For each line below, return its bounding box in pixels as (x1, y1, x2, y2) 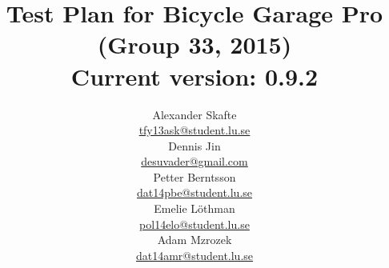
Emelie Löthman (154, 200, 235, 217)
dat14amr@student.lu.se (135, 246, 254, 263)
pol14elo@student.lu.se (139, 215, 250, 232)
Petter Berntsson (153, 168, 236, 185)
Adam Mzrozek (157, 231, 232, 248)
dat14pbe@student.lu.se (136, 184, 253, 201)
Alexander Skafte (152, 106, 237, 122)
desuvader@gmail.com (141, 153, 248, 170)
